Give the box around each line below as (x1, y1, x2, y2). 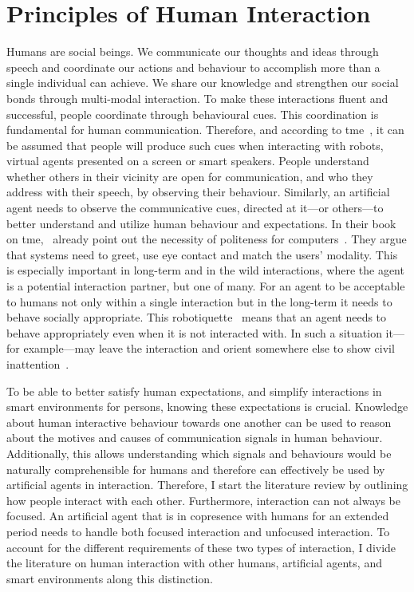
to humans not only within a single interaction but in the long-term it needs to (6, 293, 392, 310)
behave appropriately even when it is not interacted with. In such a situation (6, 324, 382, 341)
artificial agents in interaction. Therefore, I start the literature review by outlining (6, 476, 408, 493)
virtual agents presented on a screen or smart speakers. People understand (6, 152, 369, 169)
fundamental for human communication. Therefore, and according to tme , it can (6, 121, 404, 138)
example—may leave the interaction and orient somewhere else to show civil (23, 340, 395, 357)
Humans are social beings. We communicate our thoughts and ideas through (6, 43, 379, 60)
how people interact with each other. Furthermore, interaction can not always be (6, 491, 401, 508)
